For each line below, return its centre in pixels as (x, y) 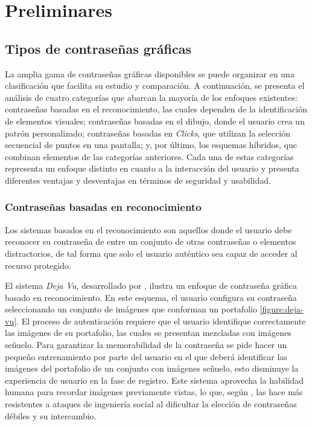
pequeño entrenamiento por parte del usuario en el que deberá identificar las (146, 356)
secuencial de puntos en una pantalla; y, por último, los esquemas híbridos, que (151, 145)
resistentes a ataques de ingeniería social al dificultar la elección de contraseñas (151, 404)
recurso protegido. (38, 265)
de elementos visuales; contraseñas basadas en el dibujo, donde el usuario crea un (155, 121)
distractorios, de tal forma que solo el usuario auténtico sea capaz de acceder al (151, 253)
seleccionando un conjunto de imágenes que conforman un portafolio (131, 309)
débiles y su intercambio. (51, 415)
